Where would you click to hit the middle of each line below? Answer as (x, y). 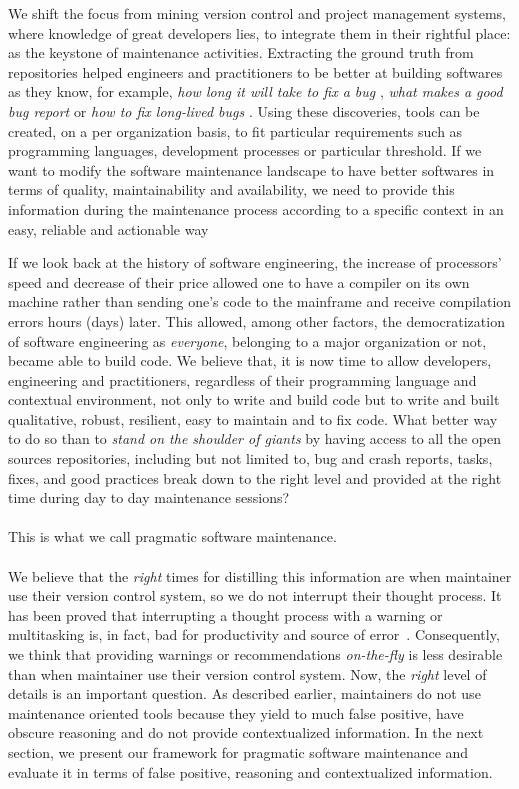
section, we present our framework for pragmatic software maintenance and (238, 751)
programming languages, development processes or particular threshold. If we (245, 150)
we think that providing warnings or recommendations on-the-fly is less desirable (255, 654)
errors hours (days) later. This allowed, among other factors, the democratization (256, 320)
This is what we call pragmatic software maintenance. (172, 536)
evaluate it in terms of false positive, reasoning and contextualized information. (250, 771)
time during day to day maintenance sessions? (149, 497)
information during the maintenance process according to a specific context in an (256, 208)
